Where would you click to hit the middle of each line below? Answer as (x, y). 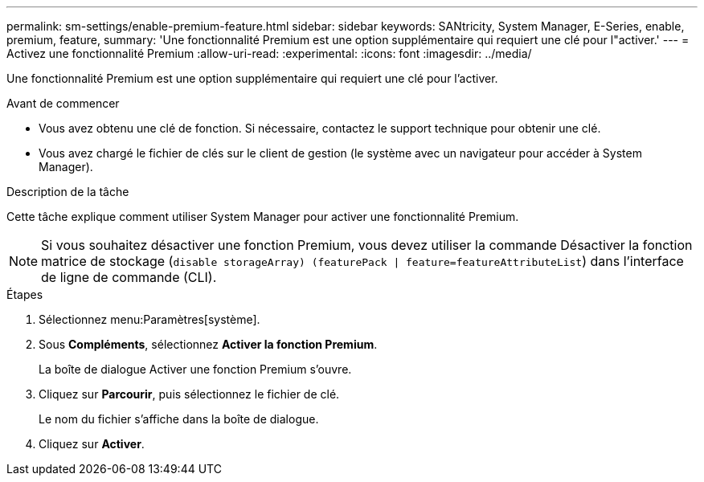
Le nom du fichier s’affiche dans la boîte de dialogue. (179, 419)
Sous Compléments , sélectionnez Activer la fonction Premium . (208, 344)
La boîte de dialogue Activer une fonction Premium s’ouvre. (195, 369)
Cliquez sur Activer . (92, 444)
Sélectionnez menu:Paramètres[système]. (149, 319)
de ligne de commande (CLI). (129, 277)
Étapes (25, 294)
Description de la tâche (68, 192)
